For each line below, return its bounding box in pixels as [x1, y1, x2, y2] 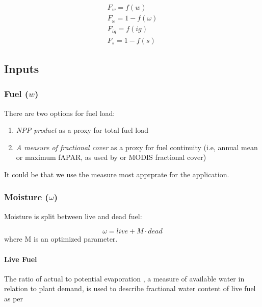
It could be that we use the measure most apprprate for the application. [4, 169, 229, 179]
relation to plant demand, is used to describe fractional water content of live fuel [4, 283, 256, 294]
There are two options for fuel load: [4, 107, 115, 118]
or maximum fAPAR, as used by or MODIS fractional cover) [16, 152, 206, 162]
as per [4, 293, 23, 303]
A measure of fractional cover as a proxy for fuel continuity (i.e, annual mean [16, 141, 258, 152]
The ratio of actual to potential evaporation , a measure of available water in [4, 273, 245, 284]
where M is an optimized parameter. [4, 233, 118, 244]
